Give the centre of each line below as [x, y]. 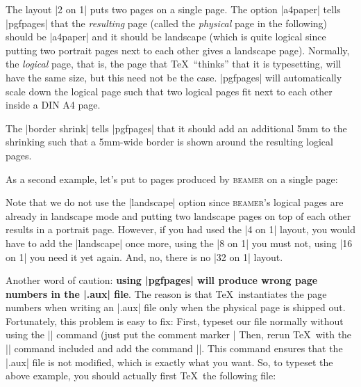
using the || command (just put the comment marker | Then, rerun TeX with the [179, 334]
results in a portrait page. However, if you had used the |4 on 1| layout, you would [181, 229]
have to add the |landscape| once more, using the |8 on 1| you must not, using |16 [179, 243]
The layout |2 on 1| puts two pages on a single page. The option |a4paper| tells [173, 9]
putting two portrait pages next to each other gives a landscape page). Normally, [178, 50]
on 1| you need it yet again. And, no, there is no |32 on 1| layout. [144, 256]
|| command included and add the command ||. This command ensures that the [174, 348]
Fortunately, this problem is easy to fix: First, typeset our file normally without [175, 321]
